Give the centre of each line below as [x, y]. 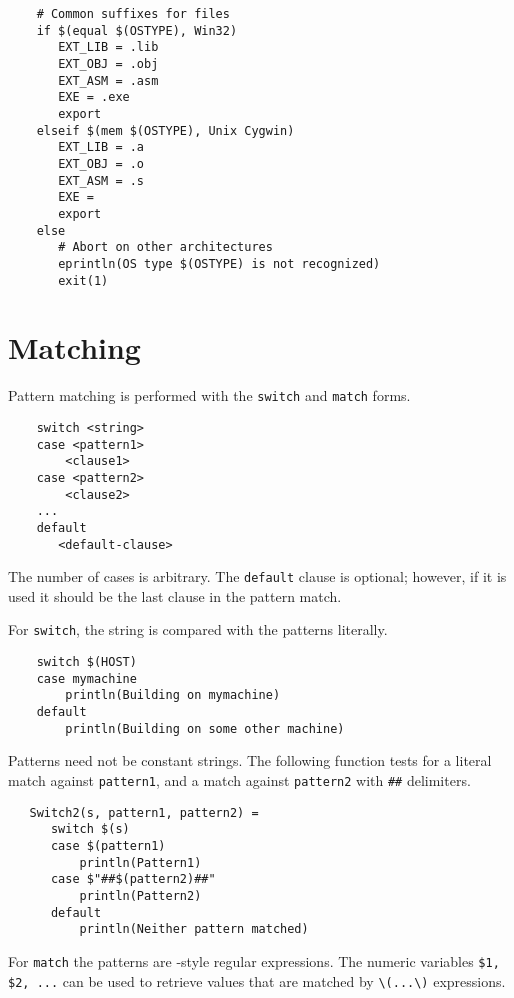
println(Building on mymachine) [173, 695]
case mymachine [86, 678]
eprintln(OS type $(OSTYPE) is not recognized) [219, 263]
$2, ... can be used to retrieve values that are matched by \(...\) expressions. [257, 980]
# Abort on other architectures [165, 247]
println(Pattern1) [140, 862]
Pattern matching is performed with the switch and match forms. [209, 395]
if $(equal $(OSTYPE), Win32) [137, 30]
